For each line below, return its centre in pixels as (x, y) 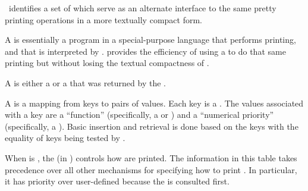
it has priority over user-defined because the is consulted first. (117, 181)
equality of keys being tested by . (65, 138)
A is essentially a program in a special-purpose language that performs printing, (150, 40)
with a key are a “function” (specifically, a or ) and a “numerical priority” (139, 115)
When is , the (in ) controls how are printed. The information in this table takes (151, 157)
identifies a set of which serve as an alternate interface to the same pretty (142, 8)
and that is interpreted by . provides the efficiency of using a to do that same (145, 51)
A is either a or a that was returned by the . (85, 82)
